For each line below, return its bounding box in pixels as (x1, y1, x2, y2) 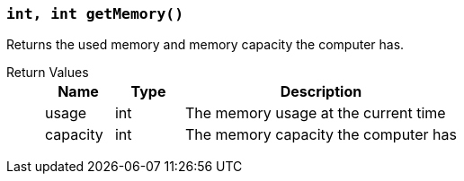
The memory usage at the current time (184, 104, 446, 123)
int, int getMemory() (6, 5, 183, 22)
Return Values (6, 65, 89, 81)
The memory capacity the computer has (184, 125, 457, 144)
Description (280, 82, 362, 101)
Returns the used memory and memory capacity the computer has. (6, 37, 405, 53)
